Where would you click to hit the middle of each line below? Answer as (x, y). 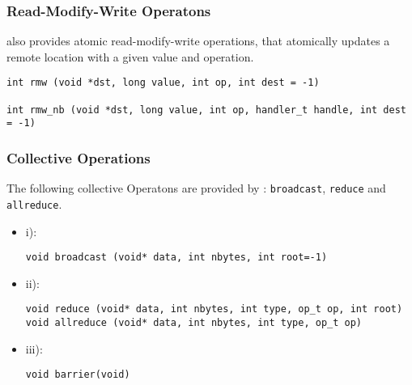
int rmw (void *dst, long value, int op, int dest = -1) (163, 83)
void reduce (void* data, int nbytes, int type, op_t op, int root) (214, 309)
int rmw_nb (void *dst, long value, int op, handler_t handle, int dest (206, 110)
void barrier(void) (78, 375)
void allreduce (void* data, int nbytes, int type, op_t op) (194, 323)
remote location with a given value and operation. (130, 56)
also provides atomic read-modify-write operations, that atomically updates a (198, 41)
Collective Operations (79, 157)
